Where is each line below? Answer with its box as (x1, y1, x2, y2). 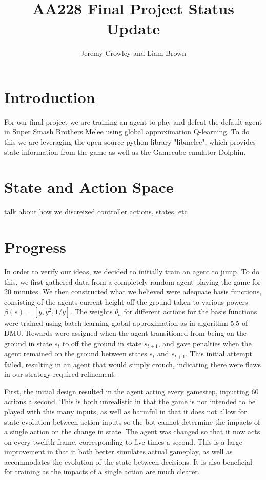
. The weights (70, 306, 113, 317)
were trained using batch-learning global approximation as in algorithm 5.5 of (4, 317, 248, 328)
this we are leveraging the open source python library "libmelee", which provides (4, 136, 256, 147)
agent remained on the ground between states (4, 348, 147, 359)
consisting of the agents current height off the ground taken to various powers (4, 296, 248, 307)
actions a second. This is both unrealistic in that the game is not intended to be (4, 396, 256, 407)
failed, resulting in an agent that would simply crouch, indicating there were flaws (4, 358, 261, 369)
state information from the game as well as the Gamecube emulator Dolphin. (4, 146, 246, 157)
